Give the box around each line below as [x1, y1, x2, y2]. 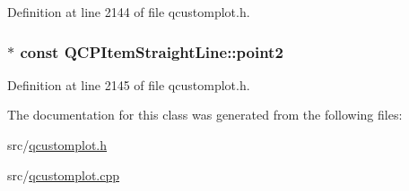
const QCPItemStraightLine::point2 [20, 40, 283, 62]
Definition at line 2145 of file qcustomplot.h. [7, 75, 250, 94]
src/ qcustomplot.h [7, 136, 108, 154]
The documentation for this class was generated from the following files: [7, 105, 403, 124]
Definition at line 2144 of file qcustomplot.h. [7, 3, 250, 21]
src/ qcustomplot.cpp [7, 165, 120, 184]
